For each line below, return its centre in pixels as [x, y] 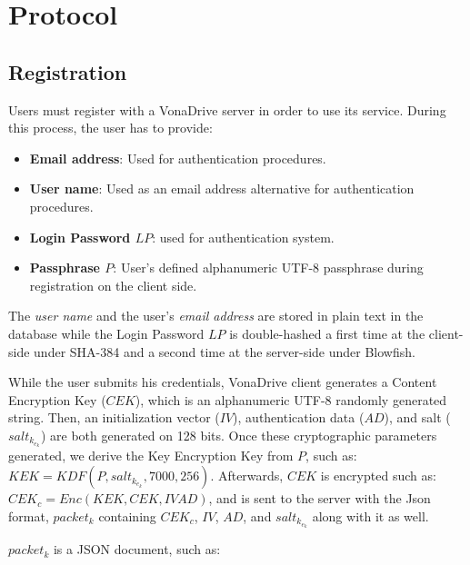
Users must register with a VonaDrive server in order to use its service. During [227, 109]
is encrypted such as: [378, 476]
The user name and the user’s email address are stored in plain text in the [216, 316]
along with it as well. [370, 515]
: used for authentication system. [243, 237]
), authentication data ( [299, 417]
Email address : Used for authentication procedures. [178, 158]
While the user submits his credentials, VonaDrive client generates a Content [223, 382]
